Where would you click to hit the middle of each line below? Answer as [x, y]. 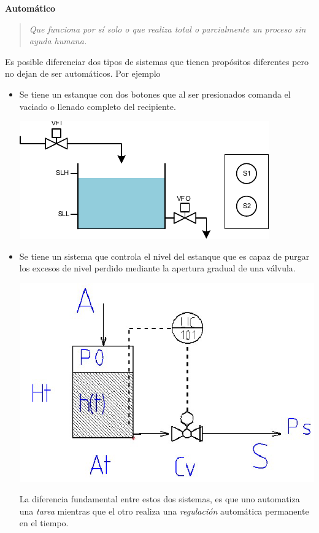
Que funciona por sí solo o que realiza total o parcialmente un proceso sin [167, 29]
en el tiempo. [44, 523]
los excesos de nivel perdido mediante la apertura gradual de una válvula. [157, 268]
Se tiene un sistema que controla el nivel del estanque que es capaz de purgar [164, 256]
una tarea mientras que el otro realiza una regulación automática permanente [164, 511]
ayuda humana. [58, 41]
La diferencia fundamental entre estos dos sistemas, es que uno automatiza [159, 499]
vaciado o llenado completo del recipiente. [98, 106]
